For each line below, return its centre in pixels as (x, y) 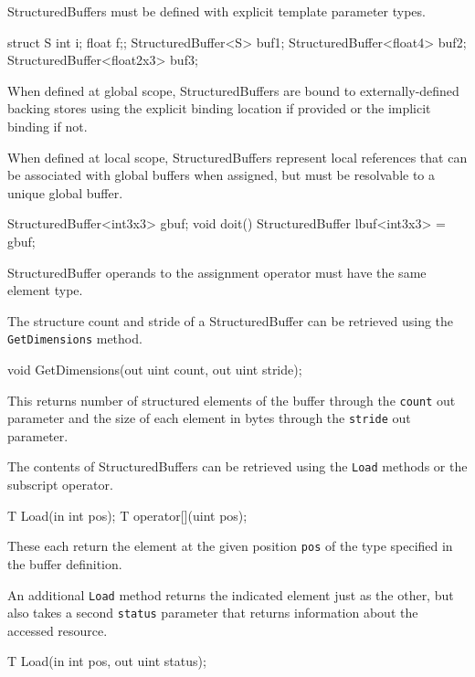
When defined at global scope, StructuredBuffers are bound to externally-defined (233, 90)
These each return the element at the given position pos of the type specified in (230, 546)
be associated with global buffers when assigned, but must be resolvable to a (222, 175)
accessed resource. (58, 630)
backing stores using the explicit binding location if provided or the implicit (219, 108)
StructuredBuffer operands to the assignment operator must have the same (217, 272)
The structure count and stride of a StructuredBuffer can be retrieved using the (231, 320)
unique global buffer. (65, 192)
